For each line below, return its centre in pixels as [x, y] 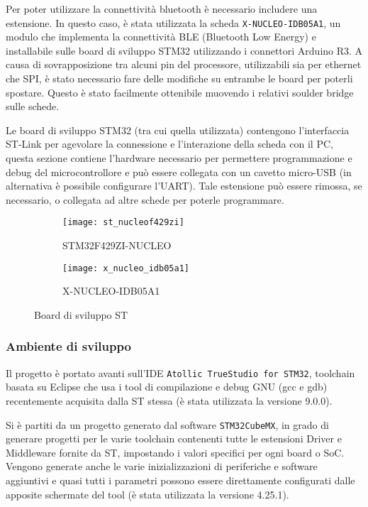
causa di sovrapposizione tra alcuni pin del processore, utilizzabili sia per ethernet [184, 64]
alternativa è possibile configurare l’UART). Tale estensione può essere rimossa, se [184, 186]
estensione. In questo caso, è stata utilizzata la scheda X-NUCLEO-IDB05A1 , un [173, 22]
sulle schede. [33, 106]
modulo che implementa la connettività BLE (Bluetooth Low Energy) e [161, 37]
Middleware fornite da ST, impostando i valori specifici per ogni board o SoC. [175, 452]
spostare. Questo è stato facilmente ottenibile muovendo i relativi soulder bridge [180, 92]
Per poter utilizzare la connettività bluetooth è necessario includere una [162, 9]
